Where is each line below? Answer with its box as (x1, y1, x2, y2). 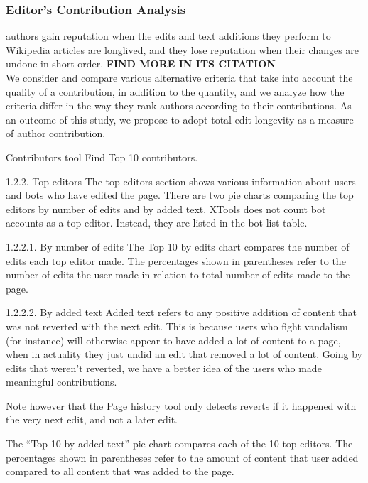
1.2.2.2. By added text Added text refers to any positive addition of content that (6, 305, 357, 320)
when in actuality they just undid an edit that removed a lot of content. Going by (6, 347, 362, 362)
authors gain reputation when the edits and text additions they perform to (6, 28, 331, 43)
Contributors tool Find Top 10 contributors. (6, 149, 198, 164)
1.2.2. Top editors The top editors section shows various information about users (6, 173, 356, 188)
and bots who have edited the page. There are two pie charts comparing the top (6, 188, 354, 202)
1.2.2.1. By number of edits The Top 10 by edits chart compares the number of (6, 239, 350, 254)
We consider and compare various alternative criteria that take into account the (6, 70, 353, 85)
